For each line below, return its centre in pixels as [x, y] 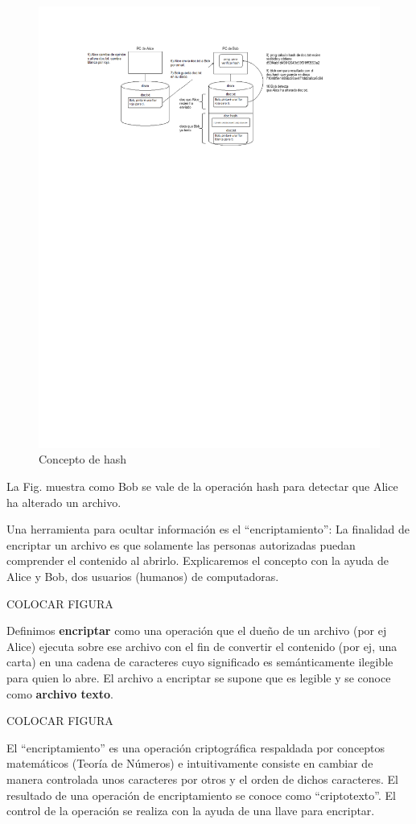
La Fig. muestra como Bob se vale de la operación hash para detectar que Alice [202, 486]
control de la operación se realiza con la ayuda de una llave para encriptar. [191, 811]
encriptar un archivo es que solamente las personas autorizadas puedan [181, 544]
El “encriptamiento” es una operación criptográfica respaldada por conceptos [196, 747]
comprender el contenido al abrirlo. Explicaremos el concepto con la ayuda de [198, 560]
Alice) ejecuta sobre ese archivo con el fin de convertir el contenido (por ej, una [202, 646]
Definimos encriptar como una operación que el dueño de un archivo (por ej [197, 630]
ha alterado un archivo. [64, 502]
